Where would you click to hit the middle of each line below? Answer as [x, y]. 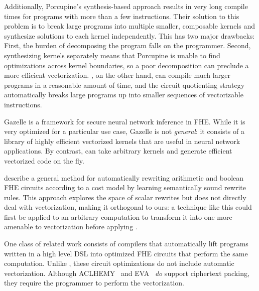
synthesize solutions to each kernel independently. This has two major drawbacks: [129, 35]
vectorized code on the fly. [44, 160]
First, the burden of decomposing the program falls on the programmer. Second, [127, 45]
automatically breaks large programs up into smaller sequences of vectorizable [124, 95]
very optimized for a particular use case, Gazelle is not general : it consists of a [124, 131]
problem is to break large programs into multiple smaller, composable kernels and [129, 26]
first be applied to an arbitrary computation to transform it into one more [118, 216]
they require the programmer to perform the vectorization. [94, 283]
